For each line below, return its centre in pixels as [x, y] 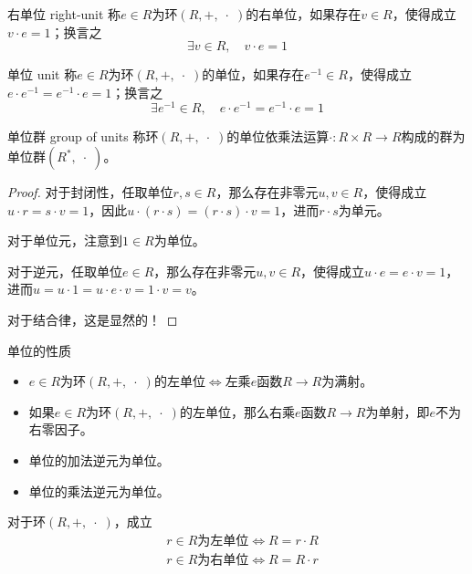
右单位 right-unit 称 [64, 14]
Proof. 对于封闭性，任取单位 [90, 192]
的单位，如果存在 [253, 74]
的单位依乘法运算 [278, 136]
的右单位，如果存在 [304, 14]
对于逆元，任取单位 [65, 271]
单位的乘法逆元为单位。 [99, 491]
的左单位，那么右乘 [237, 411]
